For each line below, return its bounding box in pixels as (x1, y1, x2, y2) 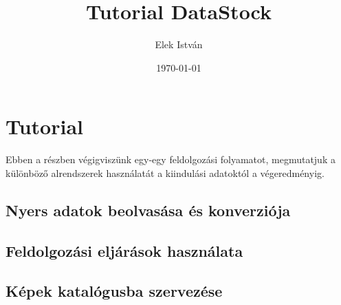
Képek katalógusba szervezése (5, 280, 223, 302)
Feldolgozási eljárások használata (5, 240, 243, 261)
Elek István (155, 37, 203, 52)
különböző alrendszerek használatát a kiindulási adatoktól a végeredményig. (5, 165, 324, 180)
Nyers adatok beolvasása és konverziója (5, 199, 291, 220)
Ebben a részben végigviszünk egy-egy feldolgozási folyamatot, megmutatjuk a (5, 152, 335, 167)
